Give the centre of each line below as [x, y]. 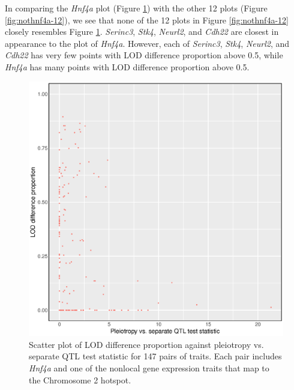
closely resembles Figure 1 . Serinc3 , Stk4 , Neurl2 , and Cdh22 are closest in [142, 32]
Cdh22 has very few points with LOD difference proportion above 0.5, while [144, 55]
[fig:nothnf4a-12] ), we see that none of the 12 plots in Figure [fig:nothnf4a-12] [147, 20]
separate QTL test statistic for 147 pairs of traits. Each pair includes [155, 356]
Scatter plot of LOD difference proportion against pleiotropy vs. [146, 344]
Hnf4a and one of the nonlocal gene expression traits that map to [149, 367]
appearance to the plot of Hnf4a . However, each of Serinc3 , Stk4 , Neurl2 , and [147, 43]
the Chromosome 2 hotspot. [80, 379]
